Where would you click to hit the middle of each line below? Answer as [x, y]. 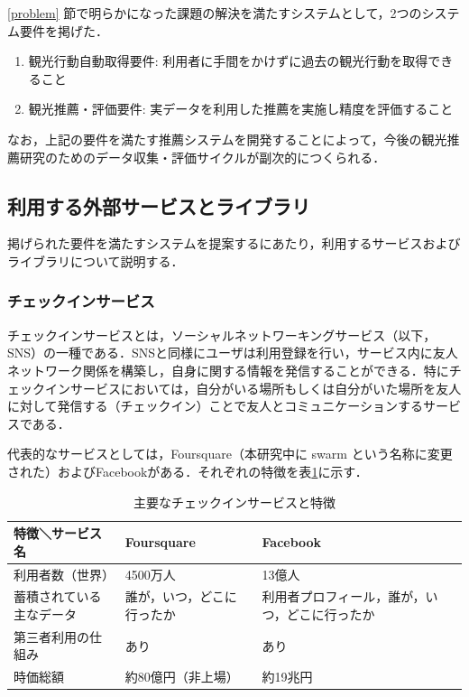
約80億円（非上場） [182, 677]
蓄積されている [58, 596]
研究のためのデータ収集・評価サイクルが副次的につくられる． [202, 157]
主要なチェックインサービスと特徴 [234, 502]
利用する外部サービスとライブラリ [159, 205]
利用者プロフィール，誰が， [344, 596]
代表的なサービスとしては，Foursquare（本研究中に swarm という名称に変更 [230, 454]
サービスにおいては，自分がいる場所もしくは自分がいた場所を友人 [266, 388]
